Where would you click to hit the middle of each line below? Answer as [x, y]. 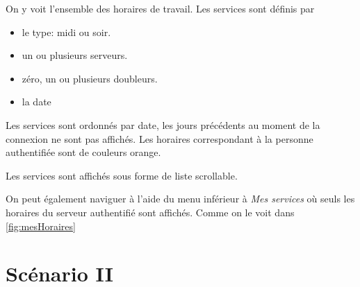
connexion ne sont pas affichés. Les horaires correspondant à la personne [159, 138]
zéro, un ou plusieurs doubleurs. [90, 78]
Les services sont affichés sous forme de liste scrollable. [122, 175]
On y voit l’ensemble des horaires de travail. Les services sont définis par [160, 8]
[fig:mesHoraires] [41, 226]
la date [36, 102]
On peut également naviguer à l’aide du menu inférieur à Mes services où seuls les [180, 199]
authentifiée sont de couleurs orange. [83, 152]
